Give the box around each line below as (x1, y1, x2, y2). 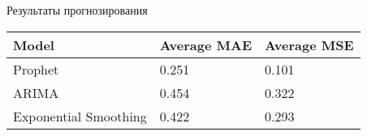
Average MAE (159, 35, 252, 54)
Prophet (13, 59, 59, 79)
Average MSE (264, 35, 354, 54)
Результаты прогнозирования (6, 2, 148, 18)
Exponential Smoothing (13, 106, 147, 125)
